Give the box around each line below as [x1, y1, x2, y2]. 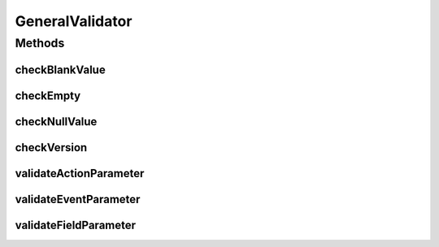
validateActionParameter [15, 167, 145, 180]
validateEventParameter [15, 192, 141, 206]
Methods [15, 36, 65, 50]
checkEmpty [15, 89, 81, 102]
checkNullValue [15, 115, 98, 128]
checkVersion [15, 141, 88, 154]
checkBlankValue [15, 63, 106, 76]
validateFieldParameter [15, 218, 137, 232]
